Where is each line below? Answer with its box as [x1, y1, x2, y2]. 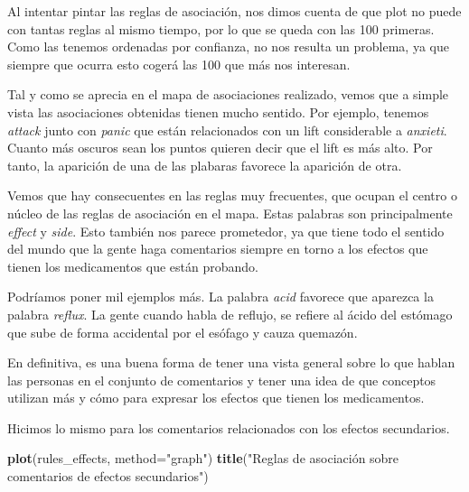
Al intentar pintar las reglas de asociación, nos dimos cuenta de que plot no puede [7, 2, 462, 20]
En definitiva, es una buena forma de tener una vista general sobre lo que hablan [7, 353, 455, 372]
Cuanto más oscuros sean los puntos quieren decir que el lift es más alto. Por [7, 138, 433, 157]
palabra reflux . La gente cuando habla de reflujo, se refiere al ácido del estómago [7, 304, 453, 323]
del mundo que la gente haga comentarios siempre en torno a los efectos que [7, 239, 428, 258]
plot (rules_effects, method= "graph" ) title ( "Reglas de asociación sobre [7, 449, 399, 468]
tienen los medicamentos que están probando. [7, 256, 258, 275]
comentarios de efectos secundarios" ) [7, 467, 209, 486]
